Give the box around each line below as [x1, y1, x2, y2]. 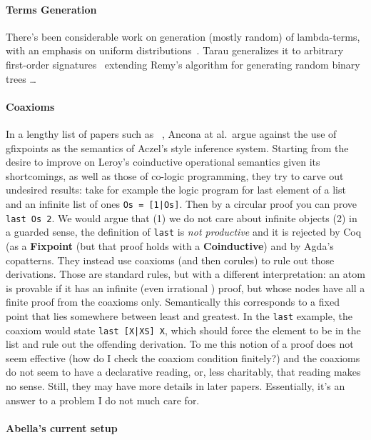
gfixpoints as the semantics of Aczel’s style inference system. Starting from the [6, 140, 349, 155]
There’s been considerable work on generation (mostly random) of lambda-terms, [6, 29, 360, 44]
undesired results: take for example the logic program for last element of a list [6, 182, 346, 197]
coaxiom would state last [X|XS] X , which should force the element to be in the [6, 322, 361, 337]
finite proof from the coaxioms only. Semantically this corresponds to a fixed [6, 294, 340, 309]
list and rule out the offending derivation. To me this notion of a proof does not [6, 336, 354, 351]
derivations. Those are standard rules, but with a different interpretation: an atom [6, 266, 365, 281]
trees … [6, 71, 36, 86]
